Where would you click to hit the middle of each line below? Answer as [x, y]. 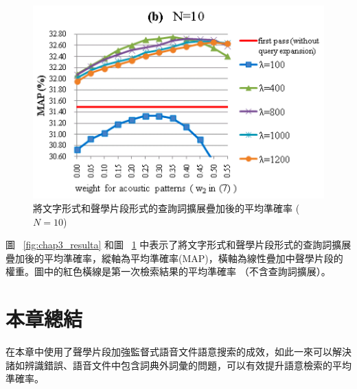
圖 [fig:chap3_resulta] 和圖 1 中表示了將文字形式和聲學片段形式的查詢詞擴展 [178, 245]
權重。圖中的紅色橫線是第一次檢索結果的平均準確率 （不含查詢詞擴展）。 [168, 271]
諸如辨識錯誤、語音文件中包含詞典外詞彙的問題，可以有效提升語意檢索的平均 [178, 365]
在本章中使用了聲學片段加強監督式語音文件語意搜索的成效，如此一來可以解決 [178, 352]
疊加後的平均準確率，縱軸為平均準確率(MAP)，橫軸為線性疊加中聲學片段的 [174, 258]
